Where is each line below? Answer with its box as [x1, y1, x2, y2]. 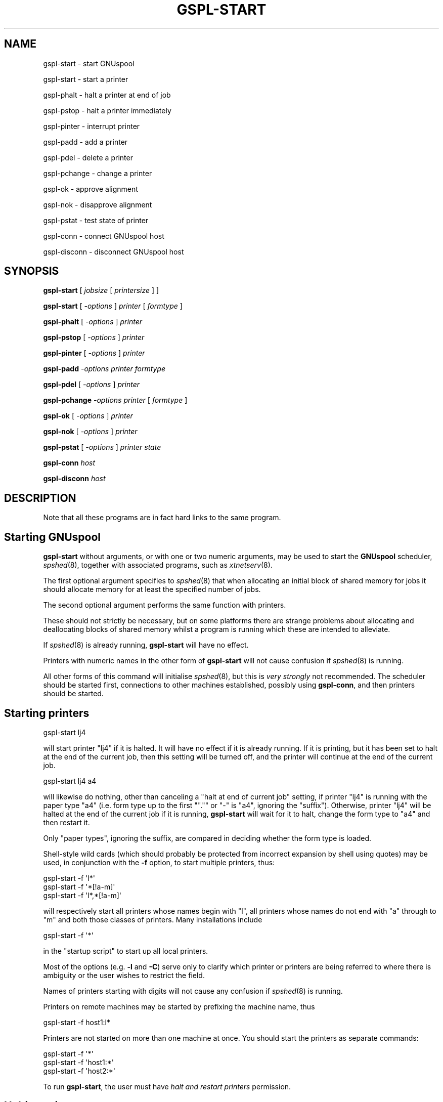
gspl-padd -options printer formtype [43, 364, 166, 373]
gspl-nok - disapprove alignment [43, 200, 152, 209]
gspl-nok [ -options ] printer [43, 427, 138, 436]
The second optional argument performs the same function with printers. [43, 601, 286, 610]
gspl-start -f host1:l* [43, 1018, 111, 1027]
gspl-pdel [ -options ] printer [43, 380, 140, 389]
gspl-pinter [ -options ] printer [43, 349, 145, 358]
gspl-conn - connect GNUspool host [43, 231, 164, 240]
